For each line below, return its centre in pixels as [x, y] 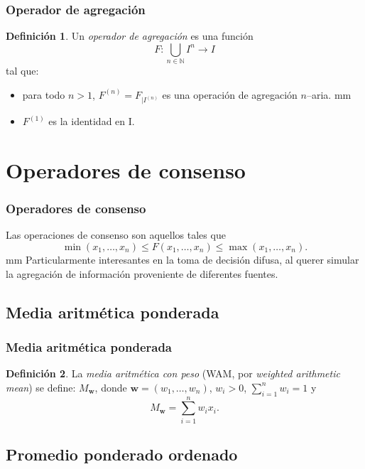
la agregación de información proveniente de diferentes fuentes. [142, 273]
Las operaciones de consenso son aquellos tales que [116, 235]
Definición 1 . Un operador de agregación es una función [130, 36]
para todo [44, 94]
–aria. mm [329, 94]
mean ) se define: [41, 387]
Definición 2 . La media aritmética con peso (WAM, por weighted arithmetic [173, 373]
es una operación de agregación [230, 94]
